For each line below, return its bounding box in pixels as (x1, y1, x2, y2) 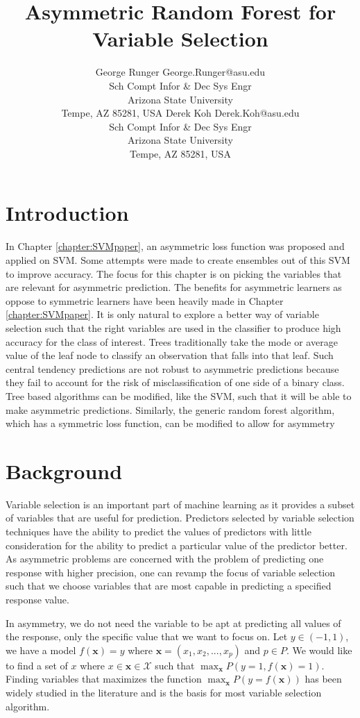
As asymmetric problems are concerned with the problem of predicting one (6, 551, 324, 566)
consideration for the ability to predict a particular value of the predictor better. (6, 537, 348, 552)
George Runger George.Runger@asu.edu (95, 65, 266, 79)
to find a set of (6, 658, 68, 672)
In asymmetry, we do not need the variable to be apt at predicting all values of (6, 615, 341, 630)
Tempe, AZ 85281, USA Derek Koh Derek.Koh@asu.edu (61, 106, 300, 120)
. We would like (286, 642, 352, 657)
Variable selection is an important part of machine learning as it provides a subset (6, 496, 355, 511)
